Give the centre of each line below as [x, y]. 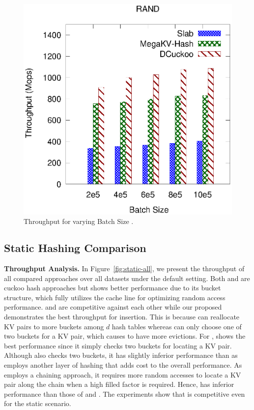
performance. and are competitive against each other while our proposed [113, 307]
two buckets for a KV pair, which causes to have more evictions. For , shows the [125, 336]
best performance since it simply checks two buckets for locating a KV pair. [118, 345]
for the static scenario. [38, 403]
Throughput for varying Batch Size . [79, 221]
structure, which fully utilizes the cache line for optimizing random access [115, 297]
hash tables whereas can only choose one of [177, 326]
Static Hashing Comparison [75, 248]
